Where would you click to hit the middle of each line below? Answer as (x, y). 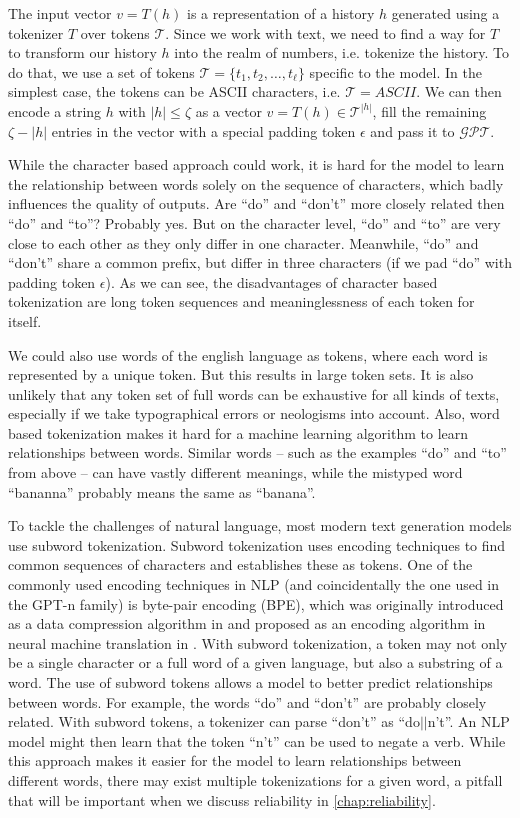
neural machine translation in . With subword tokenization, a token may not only (258, 642)
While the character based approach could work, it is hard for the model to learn (256, 164)
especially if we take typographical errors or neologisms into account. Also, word (254, 413)
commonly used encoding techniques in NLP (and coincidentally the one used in (254, 584)
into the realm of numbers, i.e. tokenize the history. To (342, 52)
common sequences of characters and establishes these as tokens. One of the (240, 564)
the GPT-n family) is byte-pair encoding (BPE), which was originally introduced (256, 603)
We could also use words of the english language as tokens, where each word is (248, 354)
